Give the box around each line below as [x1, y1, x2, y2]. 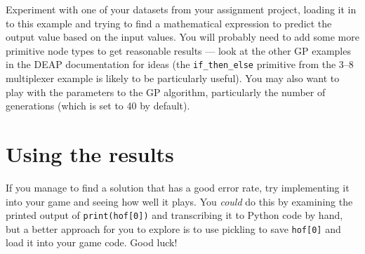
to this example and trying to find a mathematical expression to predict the [6, 15, 332, 30]
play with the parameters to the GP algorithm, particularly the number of [6, 84, 326, 99]
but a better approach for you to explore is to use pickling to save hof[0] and [6, 221, 341, 236]
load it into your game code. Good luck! [6, 235, 178, 250]
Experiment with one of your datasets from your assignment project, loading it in [6, 2, 357, 16]
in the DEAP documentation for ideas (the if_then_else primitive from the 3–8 [6, 57, 354, 72]
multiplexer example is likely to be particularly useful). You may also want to [6, 71, 340, 86]
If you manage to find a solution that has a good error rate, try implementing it [6, 180, 350, 194]
